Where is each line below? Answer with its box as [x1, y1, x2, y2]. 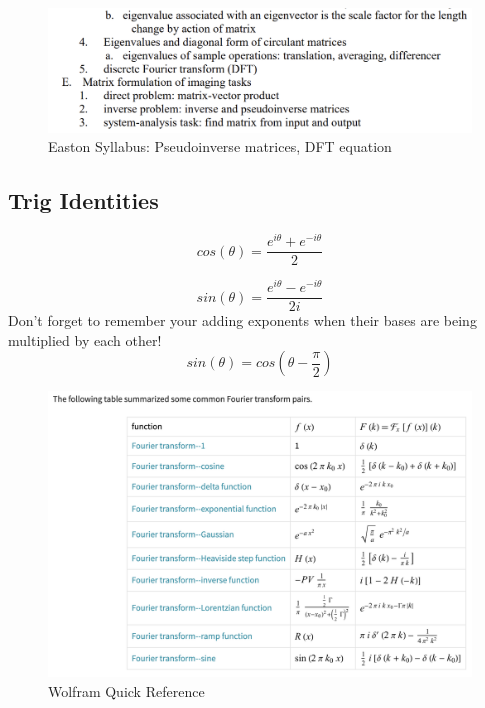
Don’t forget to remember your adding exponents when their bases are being [8, 310, 477, 331]
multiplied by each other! [8, 329, 162, 350]
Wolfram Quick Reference [48, 680, 205, 701]
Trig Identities [8, 185, 159, 216]
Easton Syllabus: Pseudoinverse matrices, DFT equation [48, 136, 392, 157]
